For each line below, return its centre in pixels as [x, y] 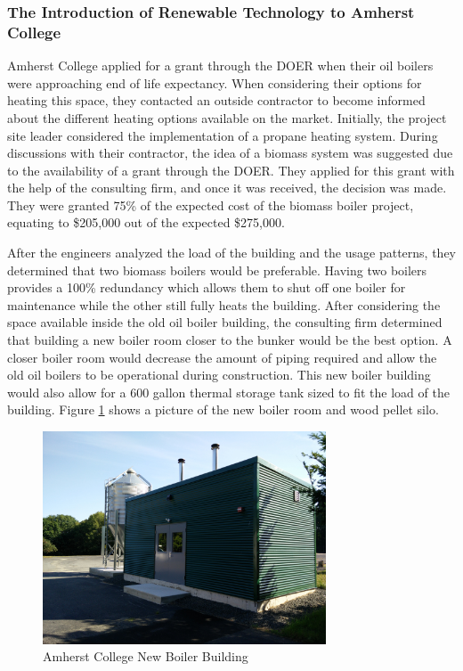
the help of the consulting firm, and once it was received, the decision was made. [227, 188]
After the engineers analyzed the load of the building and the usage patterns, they [231, 253]
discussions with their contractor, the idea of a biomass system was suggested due [230, 153]
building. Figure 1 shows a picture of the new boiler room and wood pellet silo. [223, 409]
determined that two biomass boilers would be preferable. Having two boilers [217, 270]
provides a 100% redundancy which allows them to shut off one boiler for [207, 287]
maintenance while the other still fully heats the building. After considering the [224, 304]
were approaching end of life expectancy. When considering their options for [215, 82]
